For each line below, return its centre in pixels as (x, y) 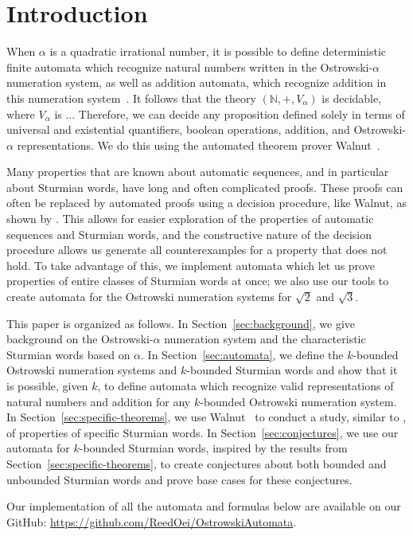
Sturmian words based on (68, 354)
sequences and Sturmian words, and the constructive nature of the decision (189, 234)
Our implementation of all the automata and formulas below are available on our (204, 506)
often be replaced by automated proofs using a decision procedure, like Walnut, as (206, 203)
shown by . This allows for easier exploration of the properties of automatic (190, 219)
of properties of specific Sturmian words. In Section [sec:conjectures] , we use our (203, 432)
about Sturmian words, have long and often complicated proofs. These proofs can (205, 187)
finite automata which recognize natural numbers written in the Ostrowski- (190, 67)
